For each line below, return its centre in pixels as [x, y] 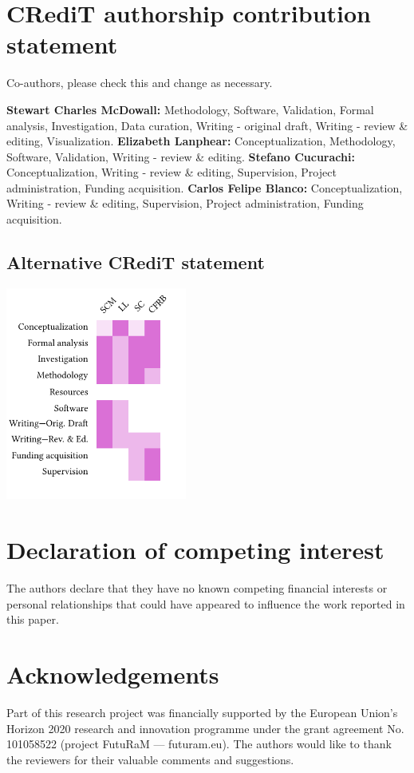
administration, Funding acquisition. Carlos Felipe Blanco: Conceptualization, [205, 187]
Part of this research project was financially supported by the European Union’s [202, 713]
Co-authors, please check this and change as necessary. [140, 83]
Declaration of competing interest [195, 550]
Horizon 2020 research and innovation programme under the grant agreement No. [205, 728]
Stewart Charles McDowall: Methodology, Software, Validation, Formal [190, 109]
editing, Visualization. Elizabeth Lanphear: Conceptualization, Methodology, [201, 141]
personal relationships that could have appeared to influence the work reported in [206, 603]
